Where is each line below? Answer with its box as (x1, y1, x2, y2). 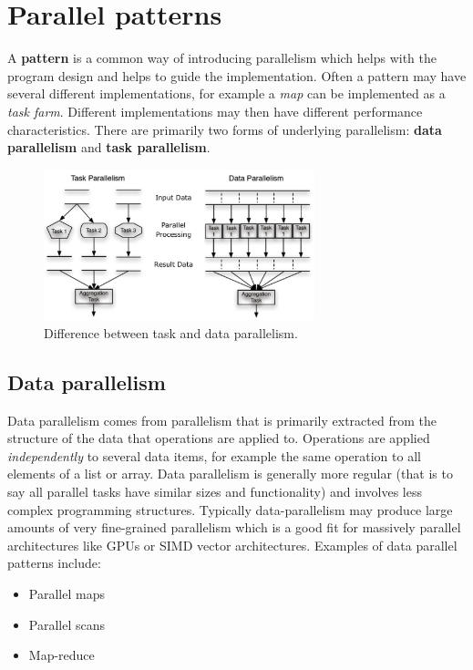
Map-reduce (28, 645, 95, 665)
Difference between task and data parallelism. (44, 323, 298, 342)
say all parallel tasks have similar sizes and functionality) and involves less (7, 481, 422, 500)
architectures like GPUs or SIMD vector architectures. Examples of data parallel (7, 535, 458, 554)
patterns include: (7, 553, 101, 572)
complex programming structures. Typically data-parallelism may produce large (7, 500, 453, 519)
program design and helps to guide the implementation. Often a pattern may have (7, 66, 467, 85)
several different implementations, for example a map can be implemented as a (7, 84, 446, 103)
